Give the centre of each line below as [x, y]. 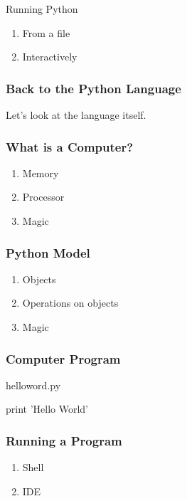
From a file [46, 32]
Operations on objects [70, 303]
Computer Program [63, 358]
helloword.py [33, 385]
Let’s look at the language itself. [76, 115]
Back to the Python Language [93, 88]
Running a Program [64, 440]
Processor [43, 197]
